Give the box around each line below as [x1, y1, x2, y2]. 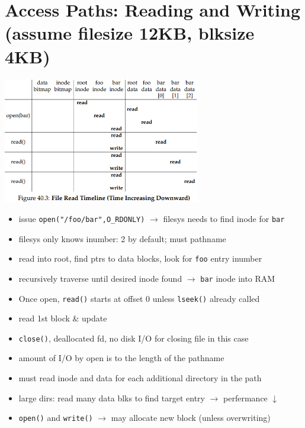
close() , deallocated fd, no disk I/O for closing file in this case [18, 332, 249, 344]
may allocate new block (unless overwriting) [111, 411, 271, 424]
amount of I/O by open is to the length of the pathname [18, 352, 224, 364]
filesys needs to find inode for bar [163, 212, 285, 224]
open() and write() [18, 411, 93, 424]
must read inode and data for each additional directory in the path [18, 372, 262, 384]
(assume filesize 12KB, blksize [5, 21, 255, 45]
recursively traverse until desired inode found [18, 272, 182, 284]
